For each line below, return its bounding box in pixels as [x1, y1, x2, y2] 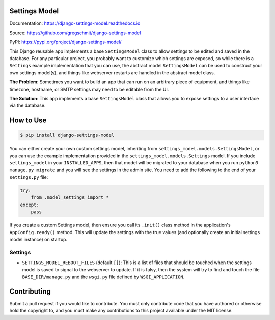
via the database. [9, 102, 46, 109]
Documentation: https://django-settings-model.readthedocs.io [9, 20, 141, 26]
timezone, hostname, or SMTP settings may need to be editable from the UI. [9, 86, 169, 92]
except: [20, 201, 39, 208]
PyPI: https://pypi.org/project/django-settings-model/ [9, 39, 122, 45]
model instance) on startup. [9, 236, 68, 242]
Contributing [9, 287, 51, 296]
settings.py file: [9, 173, 48, 180]
